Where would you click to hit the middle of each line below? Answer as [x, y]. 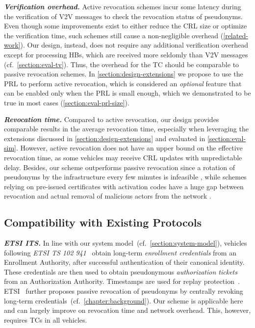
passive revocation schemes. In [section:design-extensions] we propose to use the [124, 74]
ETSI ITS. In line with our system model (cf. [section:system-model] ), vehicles [126, 243]
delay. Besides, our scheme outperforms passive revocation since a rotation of [120, 167]
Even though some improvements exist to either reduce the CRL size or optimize [126, 26]
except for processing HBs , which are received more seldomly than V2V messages [126, 54]
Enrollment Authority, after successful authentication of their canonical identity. [124, 262]
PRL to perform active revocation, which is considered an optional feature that [123, 83]
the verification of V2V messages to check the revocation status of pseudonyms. [123, 16]
